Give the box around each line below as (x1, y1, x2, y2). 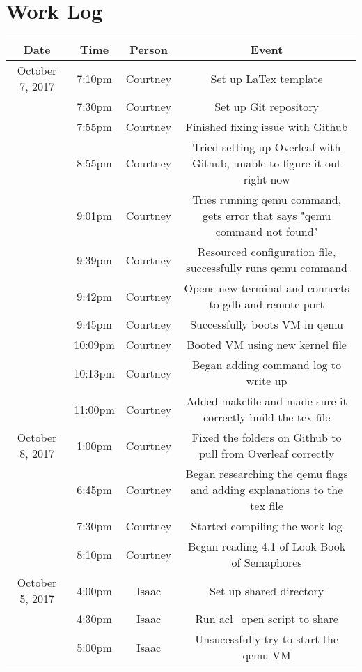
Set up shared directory (209, 582, 324, 599)
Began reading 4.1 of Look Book (188, 538, 346, 555)
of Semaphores (231, 554, 302, 571)
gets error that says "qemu (203, 207, 331, 224)
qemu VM (242, 647, 291, 664)
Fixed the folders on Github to (191, 429, 342, 446)
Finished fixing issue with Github (185, 119, 348, 135)
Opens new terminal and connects (184, 280, 349, 297)
